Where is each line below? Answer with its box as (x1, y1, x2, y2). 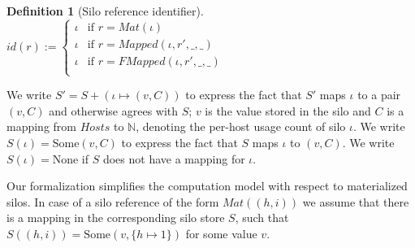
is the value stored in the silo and (205, 102, 371, 119)
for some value (185, 224, 257, 241)
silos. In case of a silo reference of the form (6, 193, 219, 210)
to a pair (357, 86, 401, 103)
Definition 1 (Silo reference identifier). (6, 2, 204, 19)
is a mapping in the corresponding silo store (6, 209, 225, 226)
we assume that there (302, 193, 409, 210)
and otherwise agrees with (49, 102, 179, 119)
